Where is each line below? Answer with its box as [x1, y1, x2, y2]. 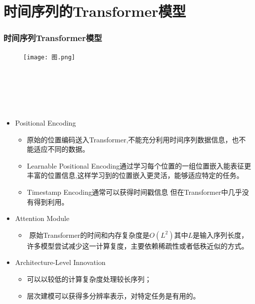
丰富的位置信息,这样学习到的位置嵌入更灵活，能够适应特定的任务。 [27, 170, 244, 180]
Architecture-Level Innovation [15, 257, 106, 267]
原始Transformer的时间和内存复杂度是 [29, 229, 150, 240]
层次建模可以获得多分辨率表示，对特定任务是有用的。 [27, 290, 200, 301]
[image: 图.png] [23, 53, 75, 61]
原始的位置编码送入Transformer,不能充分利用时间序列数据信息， [27, 134, 232, 144]
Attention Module [15, 213, 70, 223]
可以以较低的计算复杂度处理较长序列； [27, 273, 152, 284]
